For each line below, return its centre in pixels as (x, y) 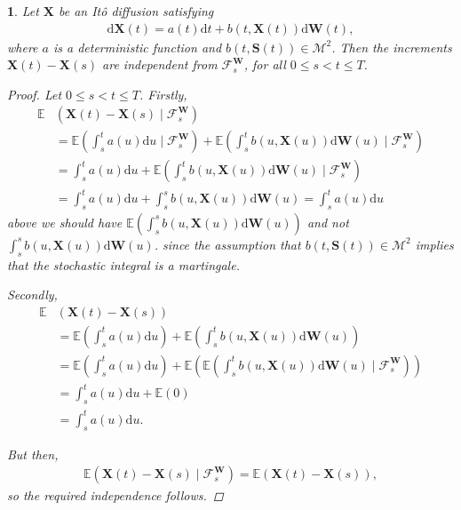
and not (328, 222)
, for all (265, 64)
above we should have (65, 222)
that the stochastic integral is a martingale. (123, 264)
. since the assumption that (227, 244)
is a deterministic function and (137, 47)
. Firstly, (163, 94)
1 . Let (23, 11)
